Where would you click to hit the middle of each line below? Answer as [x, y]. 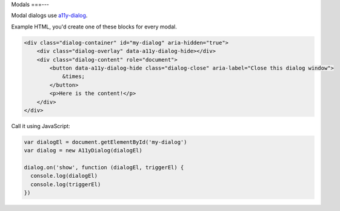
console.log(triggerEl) [66, 184]
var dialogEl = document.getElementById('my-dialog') [105, 142]
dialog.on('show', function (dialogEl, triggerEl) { [104, 167]
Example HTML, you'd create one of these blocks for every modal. [94, 27]
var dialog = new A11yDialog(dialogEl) [83, 151]
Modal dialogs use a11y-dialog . [49, 16]
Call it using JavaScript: [41, 126]
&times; [73, 76]
